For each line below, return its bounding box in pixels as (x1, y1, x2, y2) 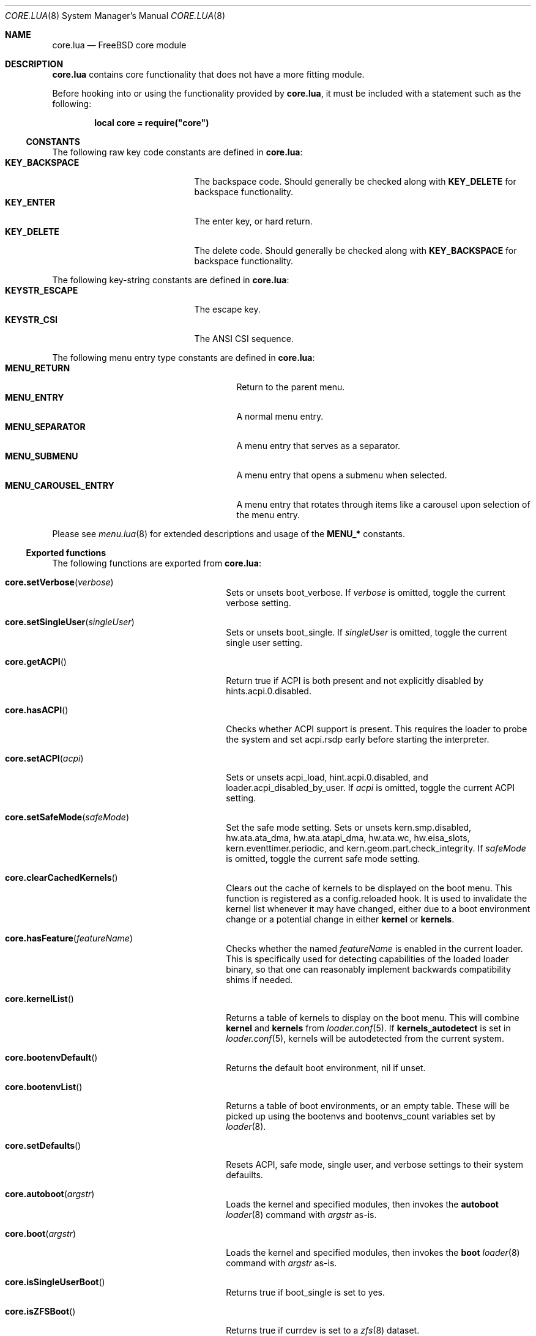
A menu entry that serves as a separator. (236, 440, 401, 451)
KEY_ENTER (5, 197, 56, 207)
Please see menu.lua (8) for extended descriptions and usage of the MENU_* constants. (52, 529, 406, 539)
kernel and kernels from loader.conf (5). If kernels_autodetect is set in (226, 1023, 511, 1033)
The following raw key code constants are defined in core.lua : (52, 147, 303, 157)
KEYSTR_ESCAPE (5, 285, 78, 295)
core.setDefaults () (5, 1140, 81, 1151)
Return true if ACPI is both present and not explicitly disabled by (226, 675, 484, 686)
